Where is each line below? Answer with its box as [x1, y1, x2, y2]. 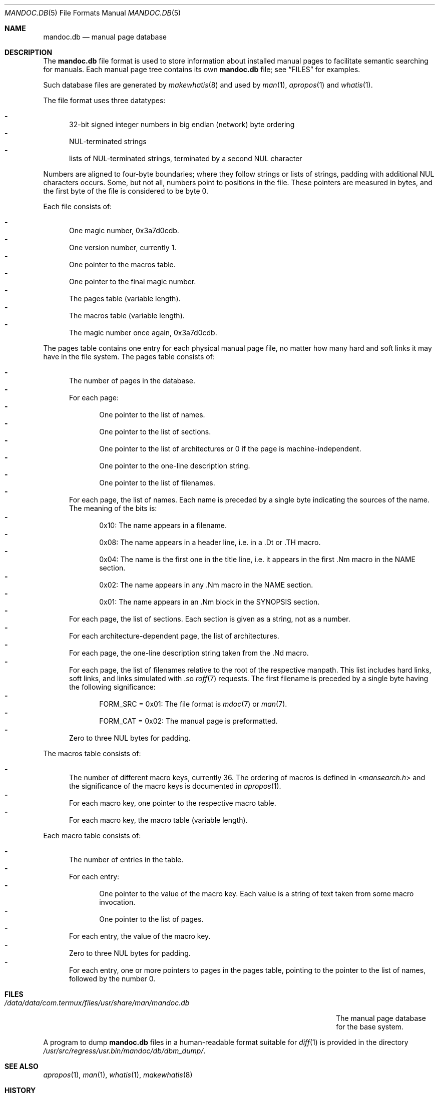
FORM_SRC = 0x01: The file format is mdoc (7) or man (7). [99, 700, 287, 708]
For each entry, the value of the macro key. [69, 932, 211, 940]
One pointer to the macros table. [69, 260, 176, 269]
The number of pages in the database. [69, 376, 195, 385]
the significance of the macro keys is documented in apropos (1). [69, 782, 281, 790]
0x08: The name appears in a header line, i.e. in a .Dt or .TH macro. [99, 538, 321, 546]
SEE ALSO [5, 1062, 39, 1070]
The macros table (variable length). [69, 311, 185, 320]
